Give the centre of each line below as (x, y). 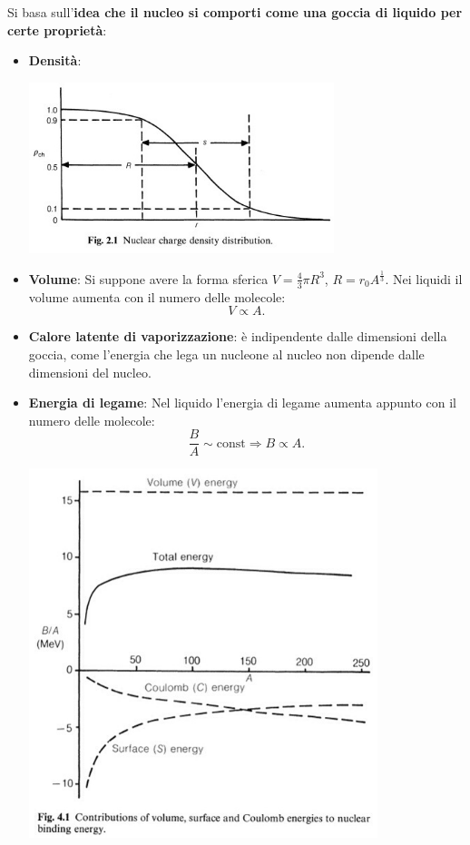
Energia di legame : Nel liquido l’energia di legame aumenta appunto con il (242, 403)
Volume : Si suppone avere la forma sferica (148, 278)
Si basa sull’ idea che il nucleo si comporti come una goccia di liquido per (235, 12)
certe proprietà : (57, 29)
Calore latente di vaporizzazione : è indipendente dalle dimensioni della (238, 336)
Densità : (55, 60)
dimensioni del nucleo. (90, 372)
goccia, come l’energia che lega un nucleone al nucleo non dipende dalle (226, 354)
